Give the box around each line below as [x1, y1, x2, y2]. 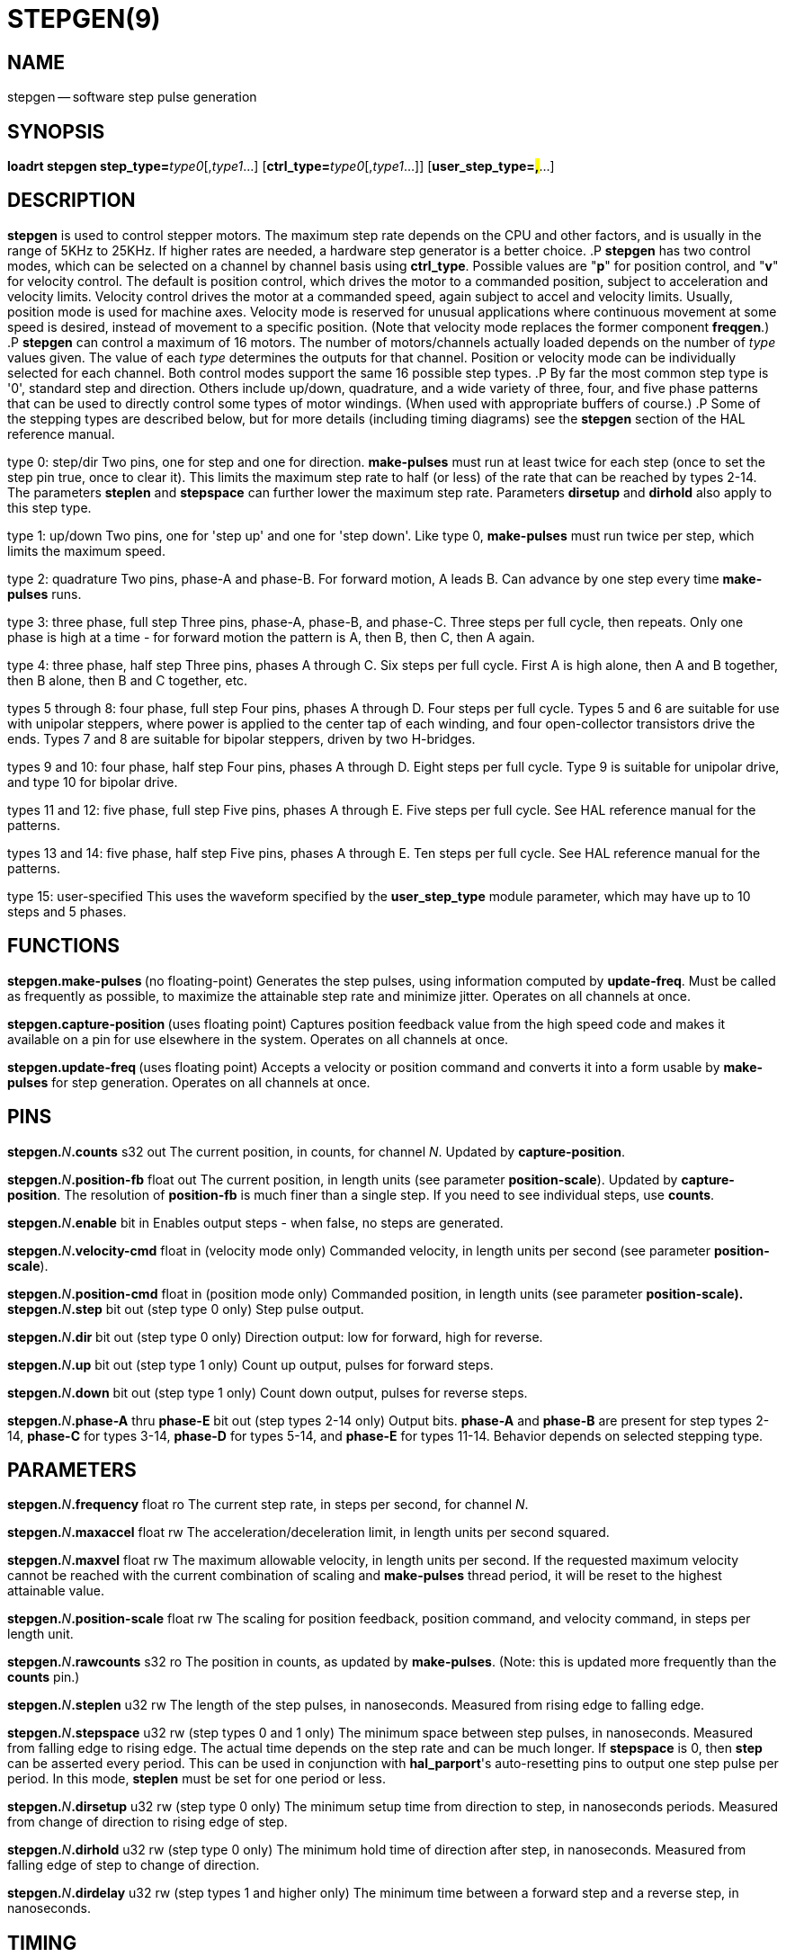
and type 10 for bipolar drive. [7, 773, 178, 790]
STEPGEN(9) [7, 4, 161, 34]
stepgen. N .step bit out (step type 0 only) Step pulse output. [7, 1300, 364, 1317]
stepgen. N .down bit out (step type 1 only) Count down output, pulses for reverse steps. [7, 1384, 528, 1400]
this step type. [7, 499, 92, 515]
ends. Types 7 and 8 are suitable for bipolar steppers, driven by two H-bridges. [7, 730, 476, 746]
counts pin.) [7, 1669, 80, 1685]
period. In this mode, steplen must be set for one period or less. [7, 1771, 386, 1787]
